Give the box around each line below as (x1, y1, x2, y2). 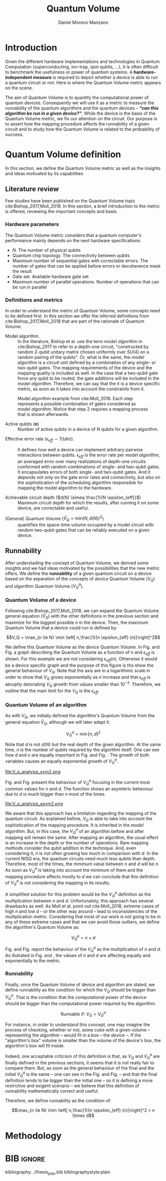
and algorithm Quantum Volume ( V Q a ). (5, 582, 84, 590)
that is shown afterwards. (17, 412, 69, 417)
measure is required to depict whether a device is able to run (33, 74, 158, 80)
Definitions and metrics (5, 296, 63, 303)
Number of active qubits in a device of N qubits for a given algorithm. (17, 426, 159, 432)
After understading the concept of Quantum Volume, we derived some (5, 559, 149, 566)
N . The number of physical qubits (12, 247, 81, 253)
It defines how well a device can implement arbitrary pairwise (17, 446, 143, 452)
